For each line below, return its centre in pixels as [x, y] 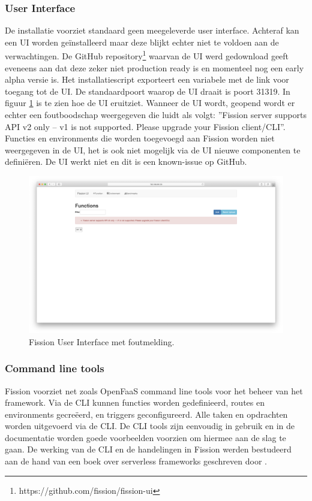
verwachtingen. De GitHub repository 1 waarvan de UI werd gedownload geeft [147, 55]
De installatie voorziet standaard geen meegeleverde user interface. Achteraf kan [152, 30]
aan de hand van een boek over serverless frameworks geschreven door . [136, 461]
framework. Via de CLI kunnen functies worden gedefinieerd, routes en [135, 402]
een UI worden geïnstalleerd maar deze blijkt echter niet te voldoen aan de [142, 42]
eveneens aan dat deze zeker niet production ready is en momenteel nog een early [154, 67]
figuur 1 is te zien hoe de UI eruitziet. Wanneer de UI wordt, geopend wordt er [150, 103]
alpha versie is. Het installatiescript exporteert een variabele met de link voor [147, 79]
